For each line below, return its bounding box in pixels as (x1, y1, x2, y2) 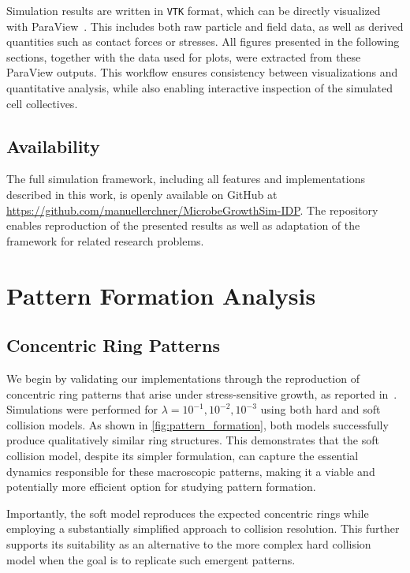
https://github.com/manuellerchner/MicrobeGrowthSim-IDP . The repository (6, 201, 378, 218)
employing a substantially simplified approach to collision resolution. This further (6, 520, 400, 537)
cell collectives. (6, 95, 78, 111)
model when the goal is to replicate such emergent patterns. (6, 551, 296, 567)
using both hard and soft (260, 401, 381, 418)
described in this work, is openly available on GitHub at (6, 186, 278, 203)
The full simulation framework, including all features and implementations (6, 170, 365, 187)
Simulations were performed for (6, 401, 158, 418)
